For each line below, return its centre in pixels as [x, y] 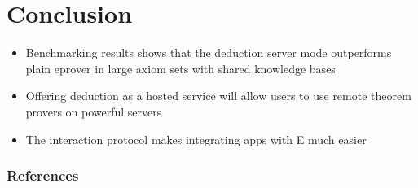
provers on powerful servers [94, 111]
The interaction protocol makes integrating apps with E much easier [196, 139]
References [43, 175]
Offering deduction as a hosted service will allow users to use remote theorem [218, 96]
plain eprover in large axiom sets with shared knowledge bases [180, 68]
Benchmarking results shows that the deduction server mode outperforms [209, 52]
